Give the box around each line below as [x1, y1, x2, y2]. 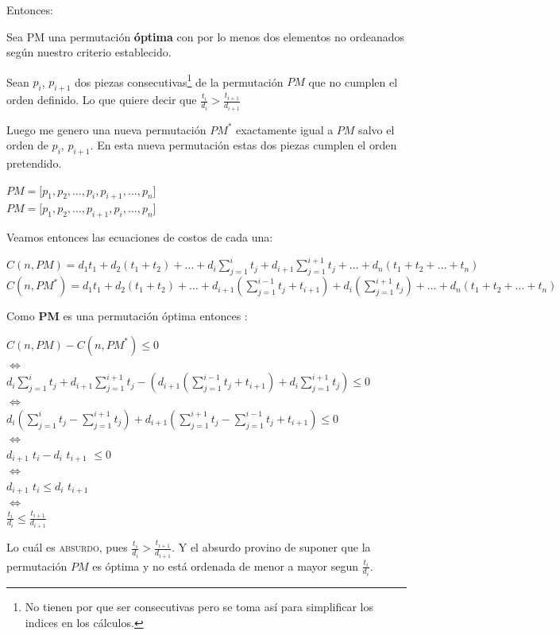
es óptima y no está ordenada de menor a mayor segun [92, 557, 358, 574]
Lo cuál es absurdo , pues [6, 539, 128, 556]
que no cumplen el [308, 73, 398, 90]
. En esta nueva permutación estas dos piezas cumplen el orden [90, 137, 397, 153]
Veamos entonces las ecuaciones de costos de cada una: [6, 229, 273, 246]
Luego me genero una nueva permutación [6, 121, 207, 137]
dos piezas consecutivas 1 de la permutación [75, 71, 284, 90]
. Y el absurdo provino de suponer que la [172, 539, 371, 556]
